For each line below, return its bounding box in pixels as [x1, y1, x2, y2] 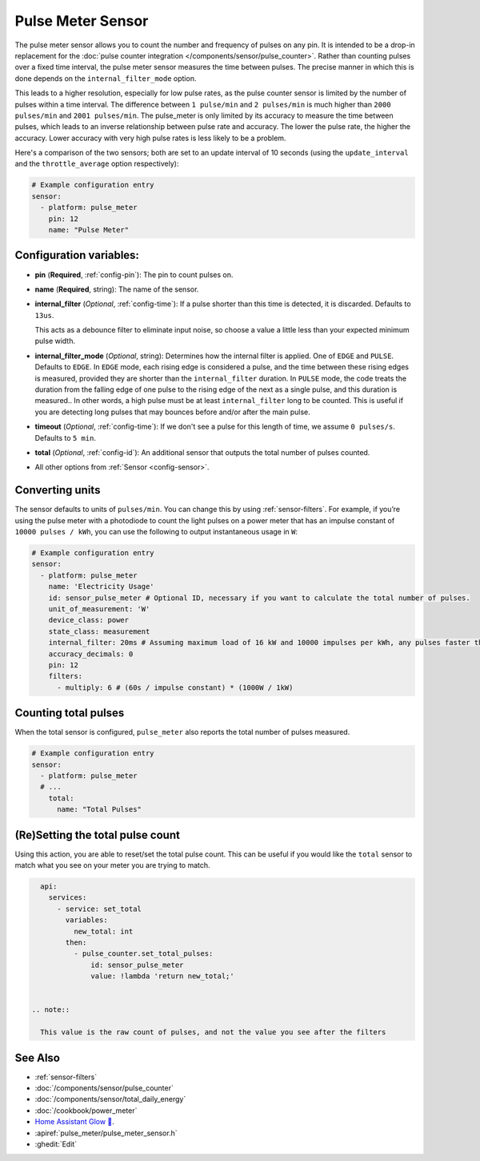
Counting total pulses [14, 706, 125, 720]
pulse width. [34, 337, 76, 346]
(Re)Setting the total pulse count [14, 828, 180, 841]
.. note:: [31, 1006, 70, 1014]
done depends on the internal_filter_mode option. [14, 73, 197, 83]
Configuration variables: [14, 248, 140, 262]
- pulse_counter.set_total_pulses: [73, 949, 214, 958]
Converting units [14, 483, 101, 497]
